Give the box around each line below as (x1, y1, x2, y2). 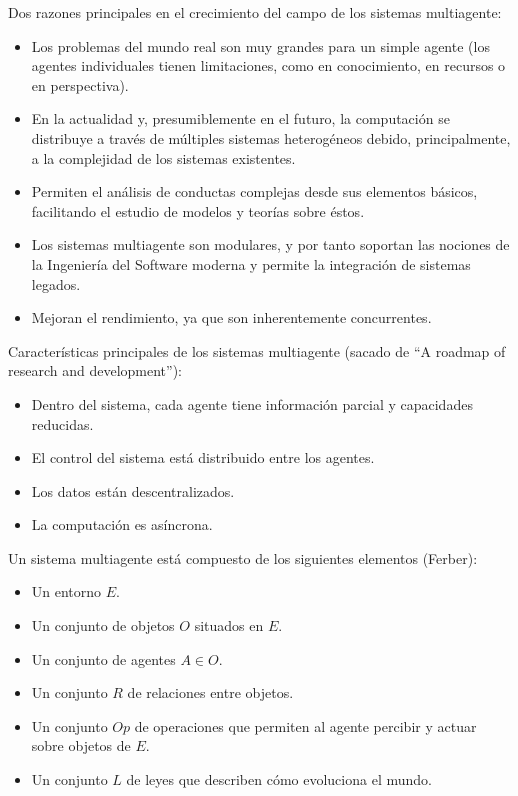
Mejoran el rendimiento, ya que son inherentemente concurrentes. (31, 307, 432, 328)
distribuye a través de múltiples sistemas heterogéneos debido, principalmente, (31, 127, 511, 148)
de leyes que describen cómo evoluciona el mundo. (126, 769, 432, 790)
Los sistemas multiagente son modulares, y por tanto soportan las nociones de (31, 234, 510, 255)
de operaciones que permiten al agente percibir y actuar (134, 715, 477, 736)
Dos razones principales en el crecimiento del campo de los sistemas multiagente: (8, 2, 502, 22)
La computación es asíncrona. (31, 514, 213, 535)
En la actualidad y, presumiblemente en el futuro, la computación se (31, 108, 450, 129)
